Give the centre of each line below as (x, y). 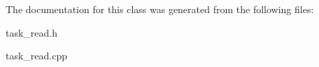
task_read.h (32, 32)
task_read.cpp (37, 56)
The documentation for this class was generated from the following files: (160, 9)
